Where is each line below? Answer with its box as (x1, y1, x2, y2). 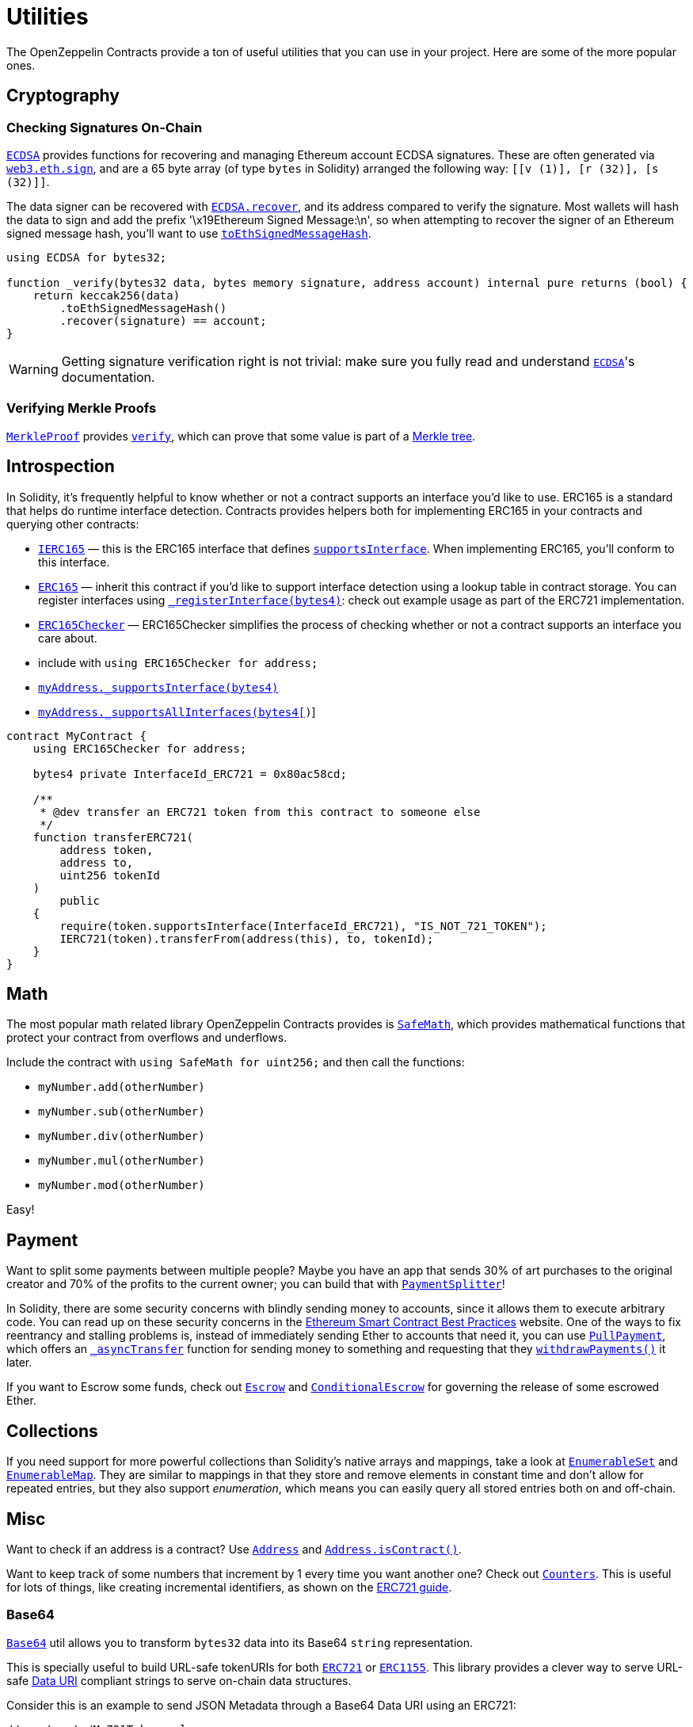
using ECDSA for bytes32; (6, 250, 167, 264)
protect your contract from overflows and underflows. (6, 1031, 287, 1045)
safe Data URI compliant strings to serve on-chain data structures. (6, 1673, 352, 1687)
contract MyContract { (6, 729, 147, 742)
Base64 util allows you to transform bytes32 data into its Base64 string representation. (6, 1635, 474, 1649)
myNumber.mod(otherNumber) (38, 1179, 205, 1192)
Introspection (6, 456, 115, 477)
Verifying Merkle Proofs (6, 400, 157, 417)
